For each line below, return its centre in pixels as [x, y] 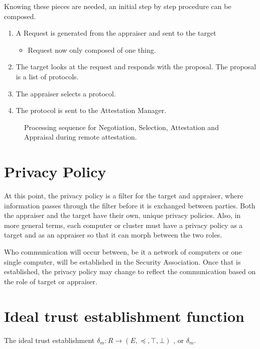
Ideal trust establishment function [124, 316]
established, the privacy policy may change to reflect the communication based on [130, 271]
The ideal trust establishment [49, 340]
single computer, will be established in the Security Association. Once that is [122, 261]
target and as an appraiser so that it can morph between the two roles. [113, 235]
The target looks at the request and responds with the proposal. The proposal [136, 67]
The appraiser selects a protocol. [66, 93]
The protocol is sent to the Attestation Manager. [91, 110]
